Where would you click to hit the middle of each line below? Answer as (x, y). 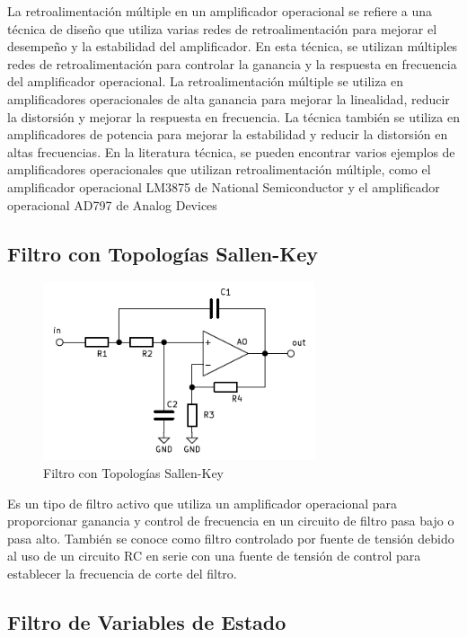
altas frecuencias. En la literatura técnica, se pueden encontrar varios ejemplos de (231, 151)
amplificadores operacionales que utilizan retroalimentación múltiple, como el (219, 169)
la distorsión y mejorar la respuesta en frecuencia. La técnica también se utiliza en (233, 116)
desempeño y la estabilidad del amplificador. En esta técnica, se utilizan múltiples (233, 46)
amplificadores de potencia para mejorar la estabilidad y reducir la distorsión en (228, 134)
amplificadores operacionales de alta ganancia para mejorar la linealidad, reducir (229, 98)
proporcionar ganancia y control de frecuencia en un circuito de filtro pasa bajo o (231, 521)
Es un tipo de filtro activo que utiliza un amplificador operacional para (203, 503)
